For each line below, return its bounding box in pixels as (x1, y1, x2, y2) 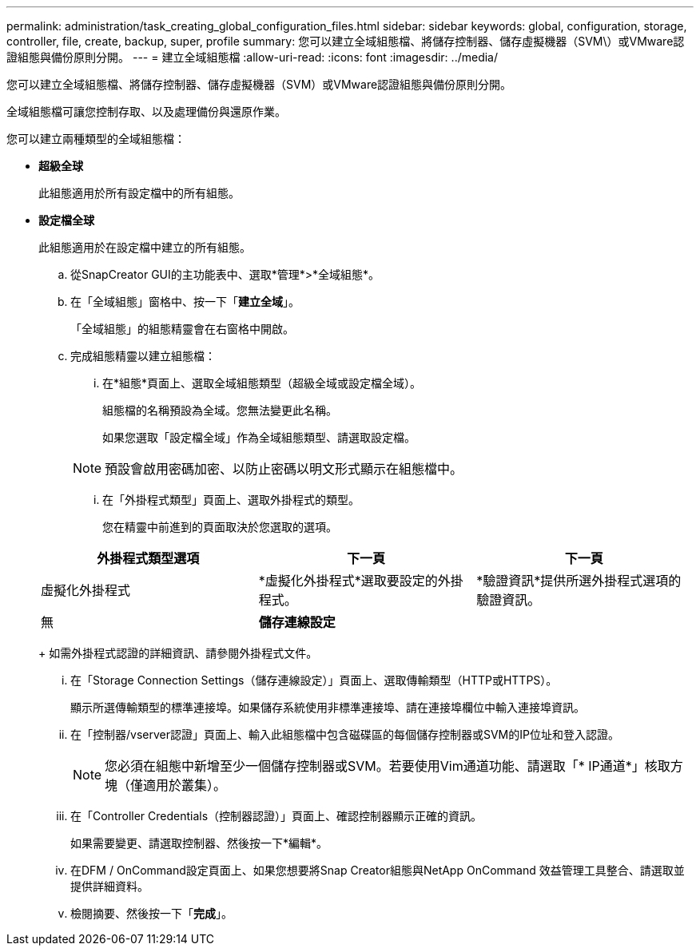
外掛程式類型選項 (97, 550, 200, 566)
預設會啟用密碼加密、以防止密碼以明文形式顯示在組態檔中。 (105, 461, 463, 477)
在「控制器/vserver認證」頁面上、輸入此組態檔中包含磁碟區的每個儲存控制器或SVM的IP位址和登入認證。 (70, 728, 619, 741)
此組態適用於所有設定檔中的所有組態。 (38, 186, 240, 200)
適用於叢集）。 (143, 777, 227, 793)
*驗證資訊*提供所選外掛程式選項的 (476, 573, 682, 589)
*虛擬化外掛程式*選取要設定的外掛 (258, 573, 463, 589)
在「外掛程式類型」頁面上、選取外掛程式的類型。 (102, 493, 360, 506)
